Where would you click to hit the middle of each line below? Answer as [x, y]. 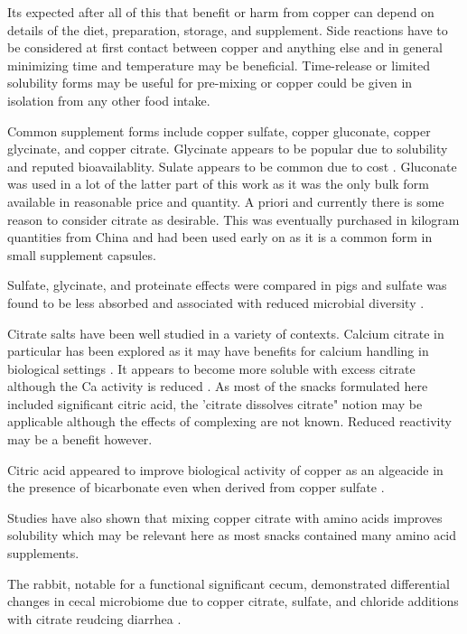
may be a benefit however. [80, 439]
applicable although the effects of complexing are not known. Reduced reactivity [229, 421]
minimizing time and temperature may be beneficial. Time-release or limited [219, 65]
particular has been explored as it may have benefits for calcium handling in [218, 351]
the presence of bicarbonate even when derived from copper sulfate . [196, 487]
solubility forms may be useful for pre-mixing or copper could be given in [210, 83]
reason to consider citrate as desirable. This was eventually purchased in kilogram [233, 219]
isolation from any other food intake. [109, 100]
